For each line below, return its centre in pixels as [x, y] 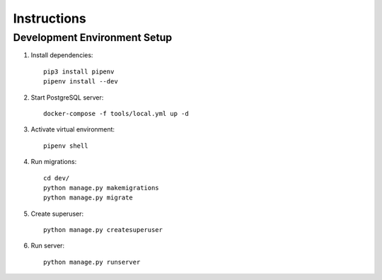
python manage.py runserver [92, 262]
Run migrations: [54, 162]
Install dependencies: [62, 55]
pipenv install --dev [81, 82]
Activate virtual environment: [73, 129]
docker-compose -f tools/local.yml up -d [116, 113]
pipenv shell [66, 146]
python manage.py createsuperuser [103, 230]
